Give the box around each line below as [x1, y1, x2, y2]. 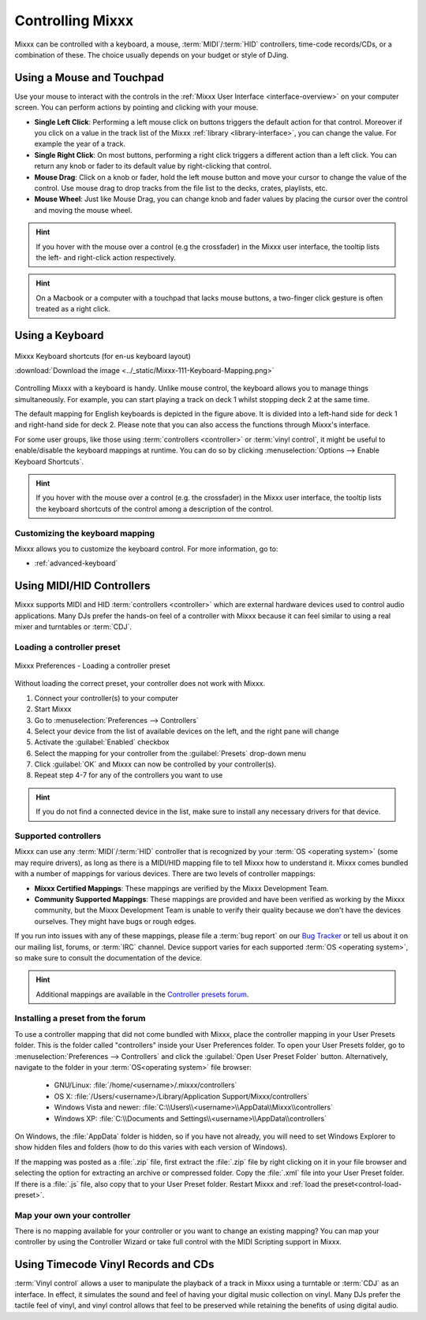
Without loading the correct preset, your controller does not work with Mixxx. [14, 679, 266, 688]
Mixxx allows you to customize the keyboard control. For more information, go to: [14, 544, 278, 554]
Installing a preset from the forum [14, 1013, 146, 1024]
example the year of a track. [34, 139, 126, 149]
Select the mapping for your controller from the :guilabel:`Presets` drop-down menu [34, 748, 307, 758]
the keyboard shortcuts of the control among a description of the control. [35, 504, 274, 513]
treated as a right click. [35, 304, 110, 314]
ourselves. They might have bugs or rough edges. [34, 916, 196, 926]
